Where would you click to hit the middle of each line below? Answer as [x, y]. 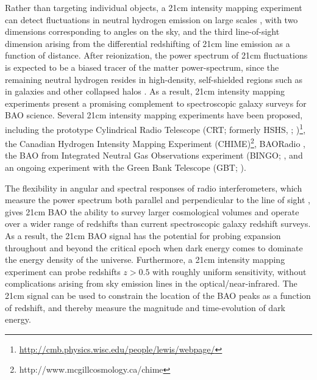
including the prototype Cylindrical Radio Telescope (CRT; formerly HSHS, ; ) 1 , [155, 128]
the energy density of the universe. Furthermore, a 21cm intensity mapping [145, 260]
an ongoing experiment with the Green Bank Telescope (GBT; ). [126, 167]
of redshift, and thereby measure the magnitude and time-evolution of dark [145, 307]
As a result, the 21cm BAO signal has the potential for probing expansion [143, 235]
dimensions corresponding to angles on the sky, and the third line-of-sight [142, 31]
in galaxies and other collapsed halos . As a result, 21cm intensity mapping [145, 91]
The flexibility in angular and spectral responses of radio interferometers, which [154, 188]
